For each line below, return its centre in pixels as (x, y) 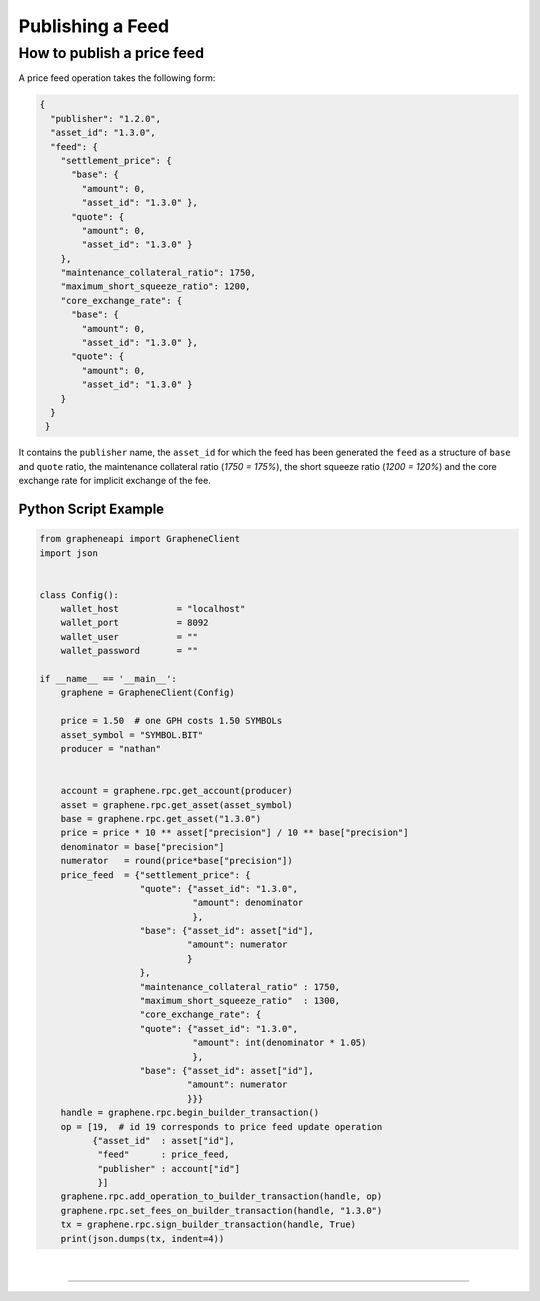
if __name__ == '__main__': (108, 679)
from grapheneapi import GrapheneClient (139, 539)
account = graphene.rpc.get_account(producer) (177, 791)
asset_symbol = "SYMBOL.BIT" (132, 734)
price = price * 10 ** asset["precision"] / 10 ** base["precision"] (234, 833)
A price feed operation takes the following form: (117, 78)
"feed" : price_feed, (163, 1154)
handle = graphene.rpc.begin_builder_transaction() (190, 1113)
